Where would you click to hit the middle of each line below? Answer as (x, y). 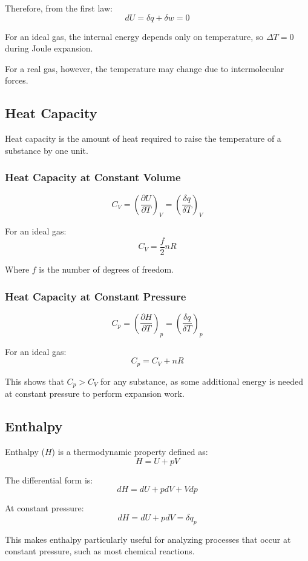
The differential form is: (49, 480)
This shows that (34, 381)
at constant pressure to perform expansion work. (95, 393)
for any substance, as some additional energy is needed (202, 381)
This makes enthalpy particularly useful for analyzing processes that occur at (148, 539)
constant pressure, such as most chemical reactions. (100, 551)
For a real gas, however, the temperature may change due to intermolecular (145, 68)
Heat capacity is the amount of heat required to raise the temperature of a (143, 138)
